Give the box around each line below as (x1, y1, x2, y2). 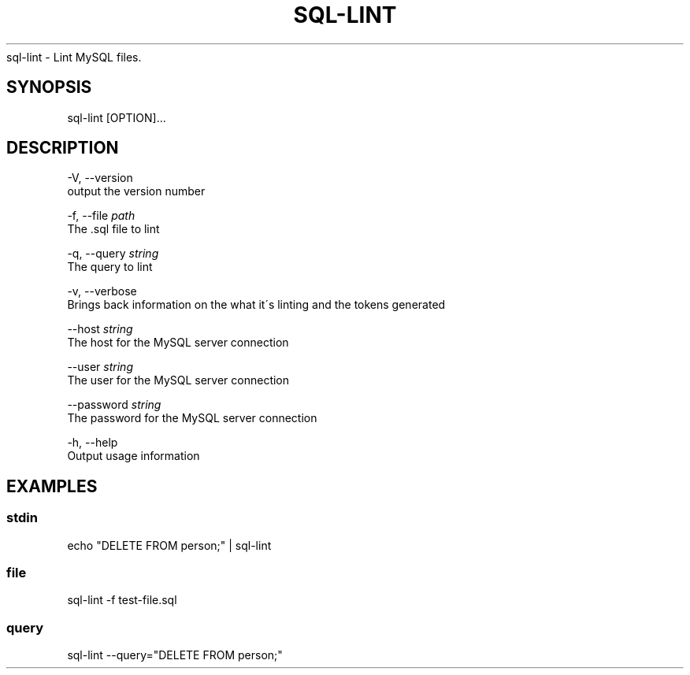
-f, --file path (67, 209, 135, 223)
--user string (67, 360, 133, 374)
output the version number (67, 184, 206, 198)
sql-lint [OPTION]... (67, 110, 166, 124)
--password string (67, 398, 161, 412)
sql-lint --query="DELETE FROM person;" (67, 648, 283, 662)
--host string (67, 322, 133, 336)
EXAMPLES (6, 476, 98, 496)
